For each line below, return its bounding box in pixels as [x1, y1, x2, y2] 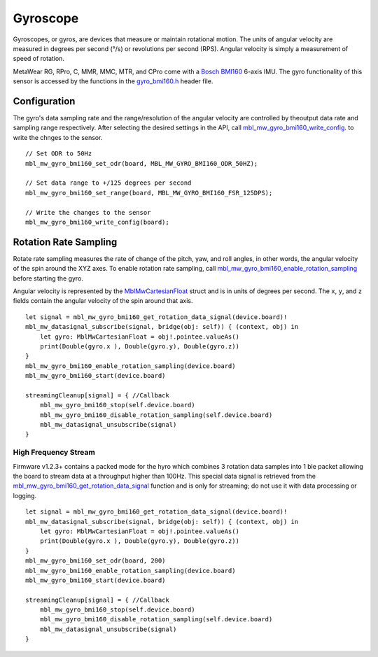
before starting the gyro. [13, 274, 84, 283]
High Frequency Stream [13, 448, 96, 458]
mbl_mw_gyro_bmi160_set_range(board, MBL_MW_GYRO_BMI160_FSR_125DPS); [25, 189, 273, 197]
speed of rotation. [13, 55, 64, 63]
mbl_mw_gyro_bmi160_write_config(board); [25, 218, 169, 226]
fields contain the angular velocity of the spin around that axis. [13, 297, 193, 305]
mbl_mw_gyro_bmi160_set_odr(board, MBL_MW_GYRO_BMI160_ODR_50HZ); [25, 160, 258, 167]
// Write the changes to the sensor [25, 209, 151, 216]
